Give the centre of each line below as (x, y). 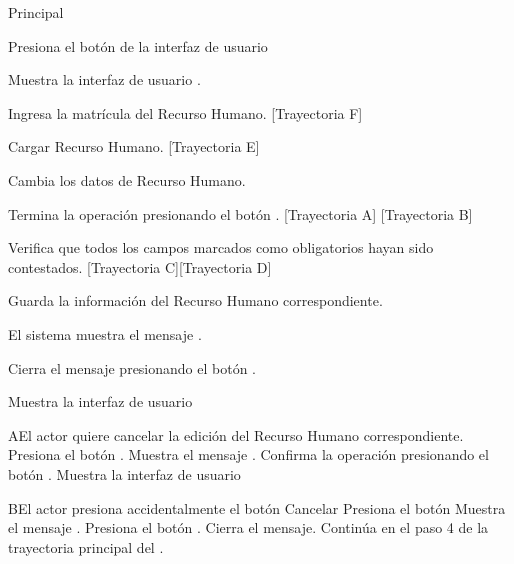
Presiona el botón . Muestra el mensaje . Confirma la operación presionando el (248, 454)
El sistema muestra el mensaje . (105, 333)
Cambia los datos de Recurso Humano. (127, 179)
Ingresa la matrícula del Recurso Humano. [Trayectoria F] (185, 112)
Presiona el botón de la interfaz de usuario (138, 45)
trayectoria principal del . (86, 546)
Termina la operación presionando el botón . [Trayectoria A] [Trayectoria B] (240, 213)
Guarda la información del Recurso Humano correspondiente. (195, 300)
